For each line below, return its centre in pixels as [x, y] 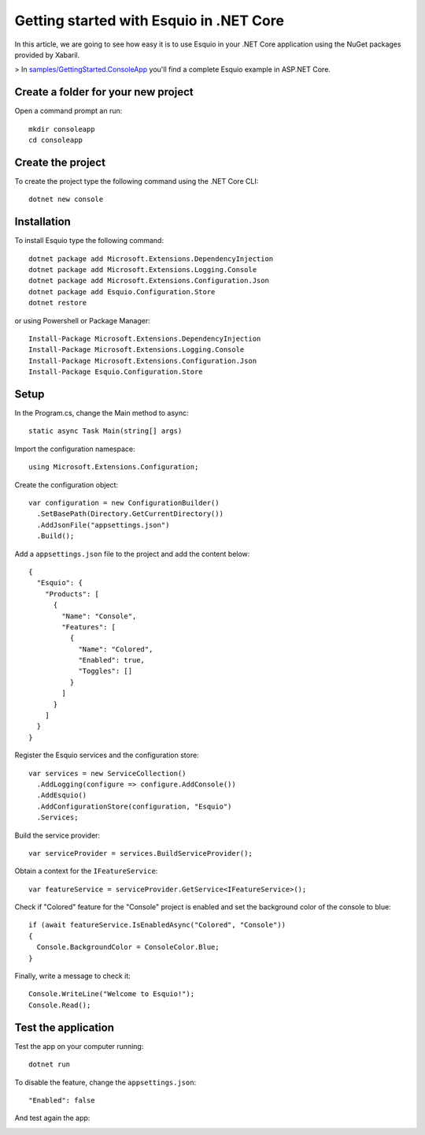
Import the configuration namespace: [75, 449]
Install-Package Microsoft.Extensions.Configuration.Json [143, 360]
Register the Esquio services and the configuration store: [107, 755]
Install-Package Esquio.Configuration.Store [116, 372]
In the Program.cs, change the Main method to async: [102, 413]
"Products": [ [72, 594]
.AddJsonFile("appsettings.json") [103, 525]
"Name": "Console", [99, 616]
